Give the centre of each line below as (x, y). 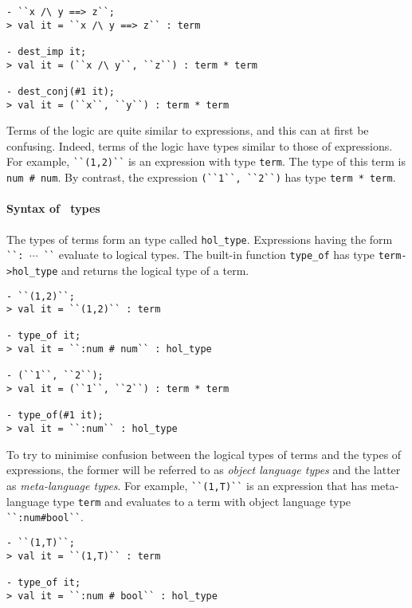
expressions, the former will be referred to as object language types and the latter (204, 470)
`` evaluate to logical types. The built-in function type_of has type (209, 255)
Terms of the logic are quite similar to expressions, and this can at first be (188, 130)
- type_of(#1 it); (55, 416)
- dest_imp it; (47, 51)
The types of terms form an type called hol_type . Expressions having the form (200, 239)
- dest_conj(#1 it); (61, 91)
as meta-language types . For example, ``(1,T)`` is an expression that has (187, 485)
